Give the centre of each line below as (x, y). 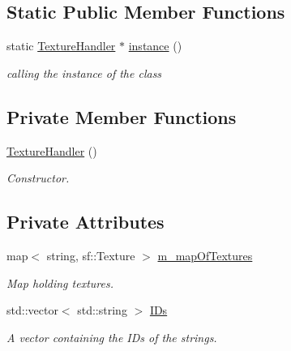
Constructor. (38, 178)
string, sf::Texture (91, 255)
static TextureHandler (61, 46)
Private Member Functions (122, 116)
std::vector (32, 310)
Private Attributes (86, 222)
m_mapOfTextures (205, 255)
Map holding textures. (60, 283)
